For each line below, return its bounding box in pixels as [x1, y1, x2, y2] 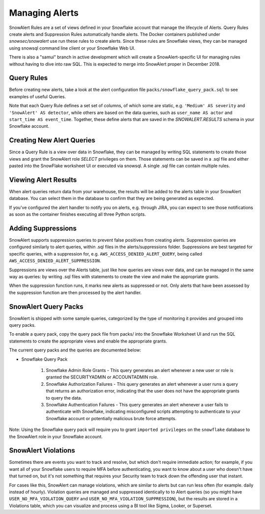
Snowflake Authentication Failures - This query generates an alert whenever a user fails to [46, 401, 228, 407]
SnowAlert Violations [9, 446, 76, 455]
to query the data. [46, 395, 82, 400]
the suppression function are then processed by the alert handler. [9, 289, 142, 295]
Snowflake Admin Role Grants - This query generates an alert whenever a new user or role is [46, 368, 234, 373]
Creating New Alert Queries [9, 136, 96, 144]
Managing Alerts [9, 7, 79, 18]
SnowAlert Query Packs [9, 302, 83, 311]
